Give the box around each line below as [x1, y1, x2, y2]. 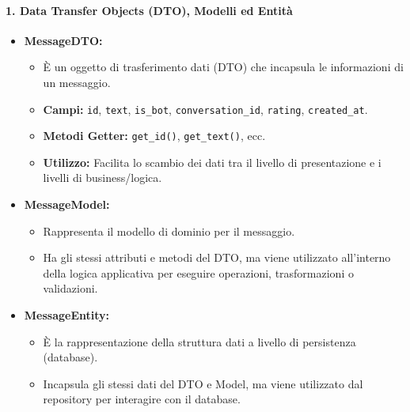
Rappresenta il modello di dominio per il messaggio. [43, 222, 295, 239]
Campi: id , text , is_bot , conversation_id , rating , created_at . [43, 100, 368, 117]
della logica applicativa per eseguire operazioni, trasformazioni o [43, 264, 354, 281]
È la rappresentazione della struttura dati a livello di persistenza [43, 333, 356, 350]
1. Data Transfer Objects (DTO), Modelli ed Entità [6, 2, 293, 18]
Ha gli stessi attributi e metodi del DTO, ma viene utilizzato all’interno [43, 249, 391, 266]
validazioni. [43, 280, 98, 297]
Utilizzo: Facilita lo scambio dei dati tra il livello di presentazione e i [43, 153, 382, 170]
